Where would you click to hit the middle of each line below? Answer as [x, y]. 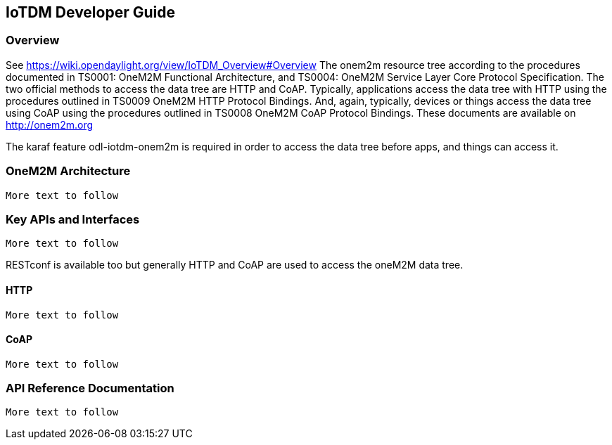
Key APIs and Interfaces [73, 219]
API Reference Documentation [90, 388]
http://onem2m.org [50, 124]
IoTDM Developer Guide [90, 12]
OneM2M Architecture [68, 171]
